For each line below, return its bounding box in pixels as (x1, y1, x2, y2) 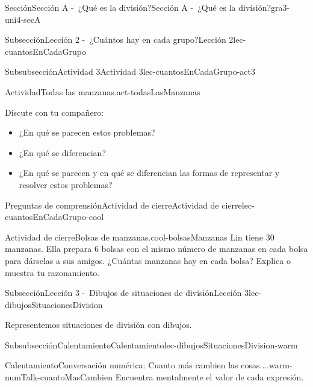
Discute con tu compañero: (5, 105, 104, 118)
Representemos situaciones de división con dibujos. (5, 318, 192, 331)
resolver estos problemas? (19, 178, 113, 190)
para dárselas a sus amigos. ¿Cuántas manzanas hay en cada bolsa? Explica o (5, 254, 291, 266)
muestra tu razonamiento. (5, 266, 100, 278)
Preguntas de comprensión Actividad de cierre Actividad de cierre (5, 198, 242, 211)
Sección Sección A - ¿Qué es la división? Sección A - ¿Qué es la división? (5, 1, 271, 13)
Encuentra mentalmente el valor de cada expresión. (115, 371, 304, 383)
